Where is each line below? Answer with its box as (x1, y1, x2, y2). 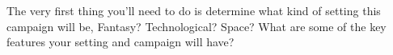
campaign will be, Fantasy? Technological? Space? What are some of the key (6, 18, 387, 34)
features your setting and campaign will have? (6, 33, 235, 50)
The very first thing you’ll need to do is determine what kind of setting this (6, 2, 381, 18)
